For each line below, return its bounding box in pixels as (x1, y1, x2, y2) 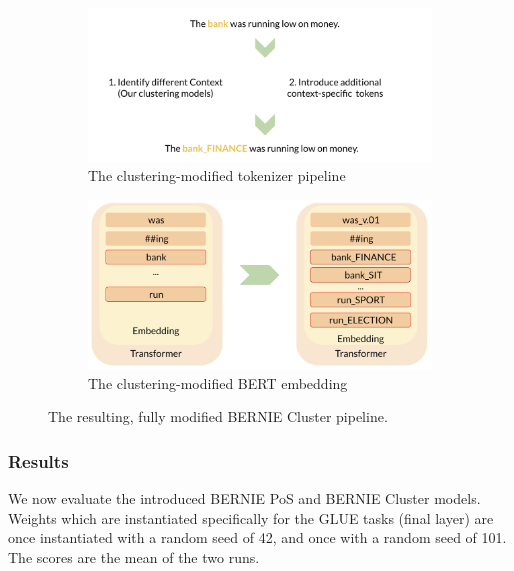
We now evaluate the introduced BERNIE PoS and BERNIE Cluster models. (8, 488, 481, 509)
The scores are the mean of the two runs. (8, 546, 260, 567)
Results (8, 448, 69, 473)
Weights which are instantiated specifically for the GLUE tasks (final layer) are (8, 507, 494, 528)
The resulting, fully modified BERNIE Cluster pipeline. (48, 406, 388, 427)
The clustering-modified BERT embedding (88, 372, 348, 393)
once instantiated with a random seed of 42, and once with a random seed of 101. (8, 527, 507, 548)
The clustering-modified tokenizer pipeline (88, 165, 346, 186)
